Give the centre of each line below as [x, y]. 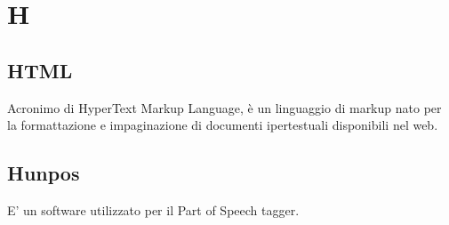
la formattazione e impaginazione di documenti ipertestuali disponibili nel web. [223, 125]
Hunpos [44, 173]
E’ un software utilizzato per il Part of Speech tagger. [153, 209]
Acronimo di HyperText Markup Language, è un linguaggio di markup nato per [224, 107]
